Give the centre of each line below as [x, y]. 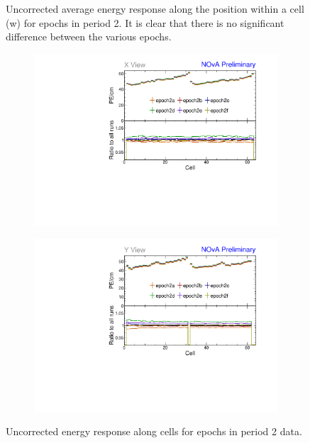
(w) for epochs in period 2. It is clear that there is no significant [145, 22]
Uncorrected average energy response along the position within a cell [155, 9]
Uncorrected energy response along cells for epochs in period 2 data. [154, 431]
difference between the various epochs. [89, 37]
